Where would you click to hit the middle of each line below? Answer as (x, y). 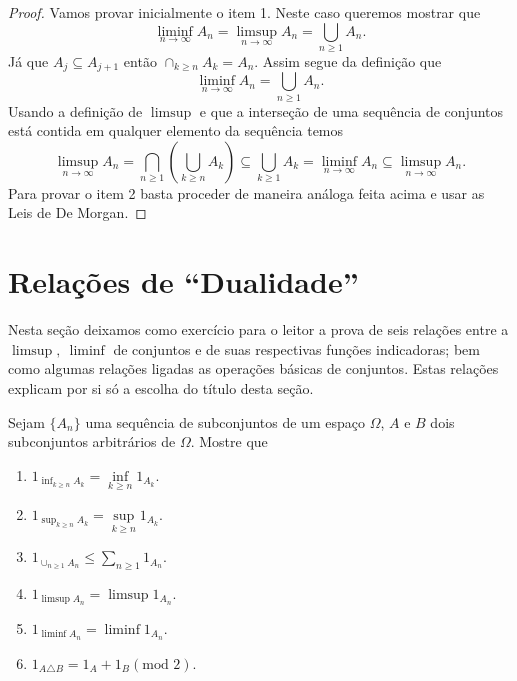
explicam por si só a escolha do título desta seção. (161, 387)
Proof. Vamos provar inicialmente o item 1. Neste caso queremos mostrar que (244, 12)
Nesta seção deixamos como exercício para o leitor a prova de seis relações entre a (258, 329)
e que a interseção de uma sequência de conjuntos (351, 110)
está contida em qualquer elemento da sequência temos (176, 130)
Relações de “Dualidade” (183, 281)
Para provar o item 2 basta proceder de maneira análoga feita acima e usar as (246, 192)
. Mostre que (229, 441)
